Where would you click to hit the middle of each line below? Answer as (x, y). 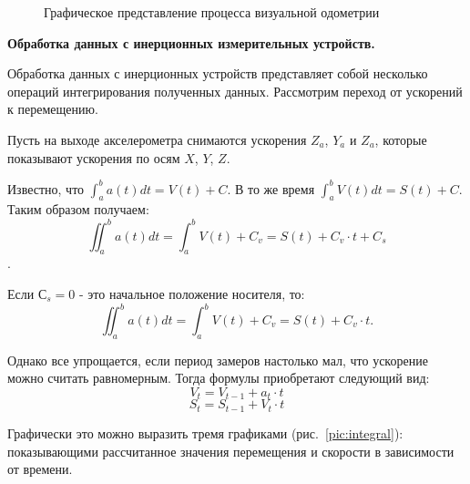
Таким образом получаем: (78, 209)
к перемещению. (53, 109)
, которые (401, 139)
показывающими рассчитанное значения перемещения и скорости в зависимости (231, 451)
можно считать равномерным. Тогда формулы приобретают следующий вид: (219, 378)
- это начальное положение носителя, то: (192, 293)
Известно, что (46, 188)
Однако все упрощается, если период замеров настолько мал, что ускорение (218, 360)
